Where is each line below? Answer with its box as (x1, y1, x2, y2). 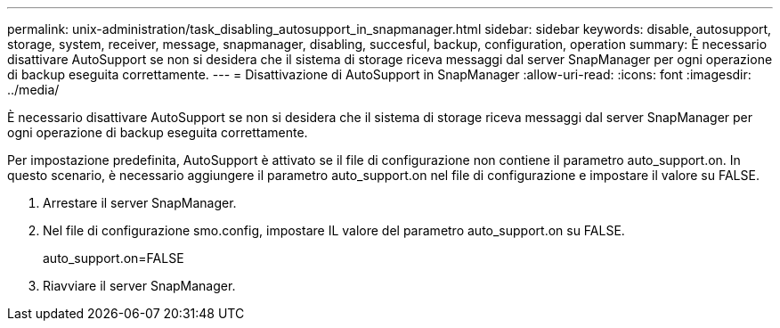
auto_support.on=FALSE (43, 250, 184, 266)
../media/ (7, 82, 60, 97)
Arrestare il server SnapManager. (43, 195, 237, 210)
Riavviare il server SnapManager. (43, 278, 236, 293)
